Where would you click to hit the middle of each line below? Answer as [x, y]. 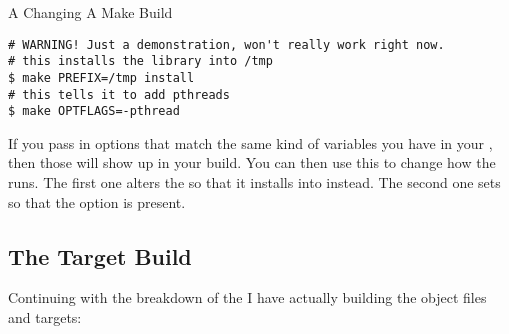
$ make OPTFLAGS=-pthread [94, 111]
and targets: [45, 317]
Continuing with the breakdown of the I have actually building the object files [247, 297]
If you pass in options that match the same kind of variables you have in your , [250, 142]
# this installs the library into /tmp [140, 61]
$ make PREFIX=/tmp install [101, 77]
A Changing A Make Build [90, 12]
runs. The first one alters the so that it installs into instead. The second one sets [254, 182]
